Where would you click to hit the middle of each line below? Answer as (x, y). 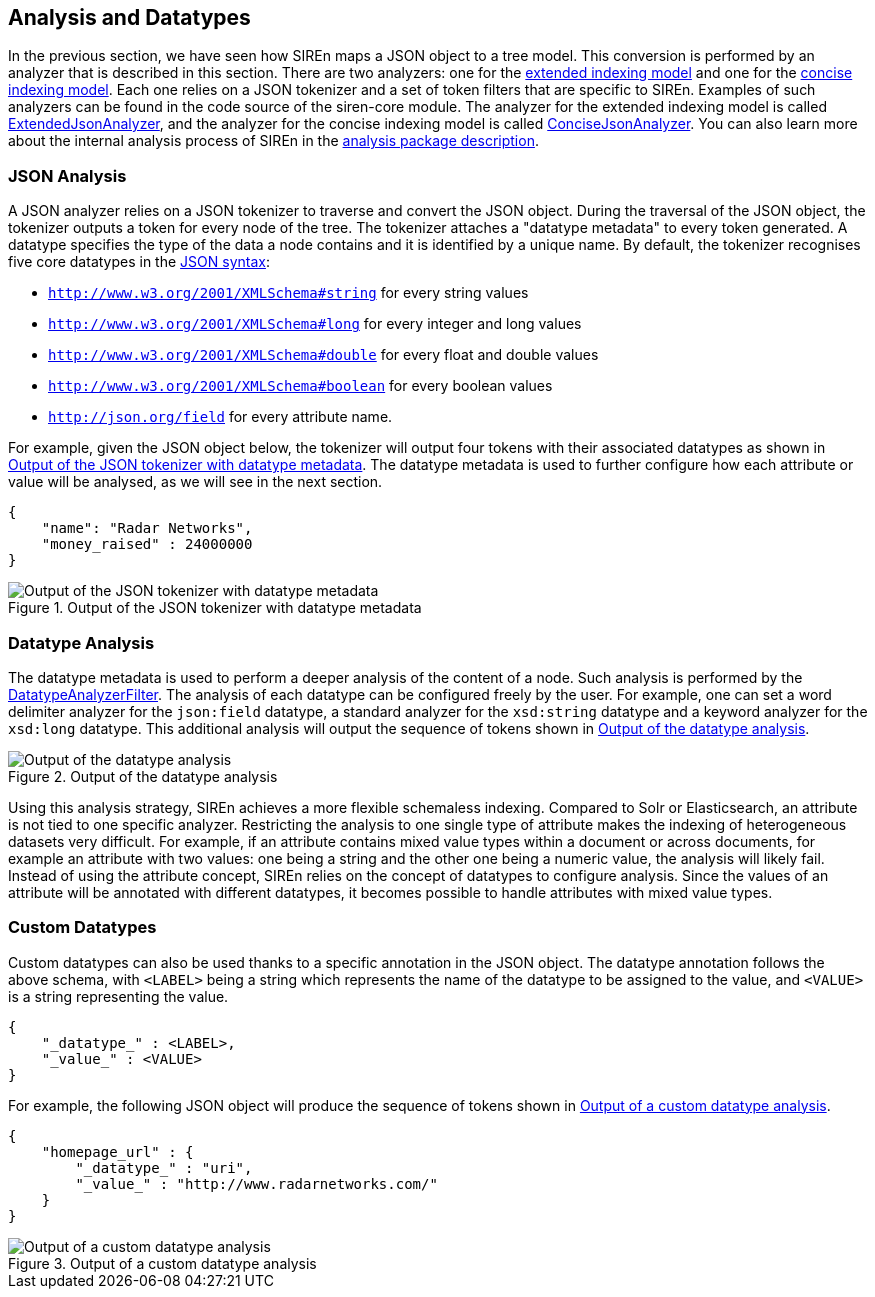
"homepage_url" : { (117, 1151)
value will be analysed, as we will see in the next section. (195, 482)
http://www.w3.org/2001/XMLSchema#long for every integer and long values (315, 324)
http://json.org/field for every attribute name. (220, 417)
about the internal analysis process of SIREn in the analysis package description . (273, 141)
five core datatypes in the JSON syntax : (139, 262)
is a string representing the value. (118, 996)
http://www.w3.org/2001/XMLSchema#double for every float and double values (323, 355)
